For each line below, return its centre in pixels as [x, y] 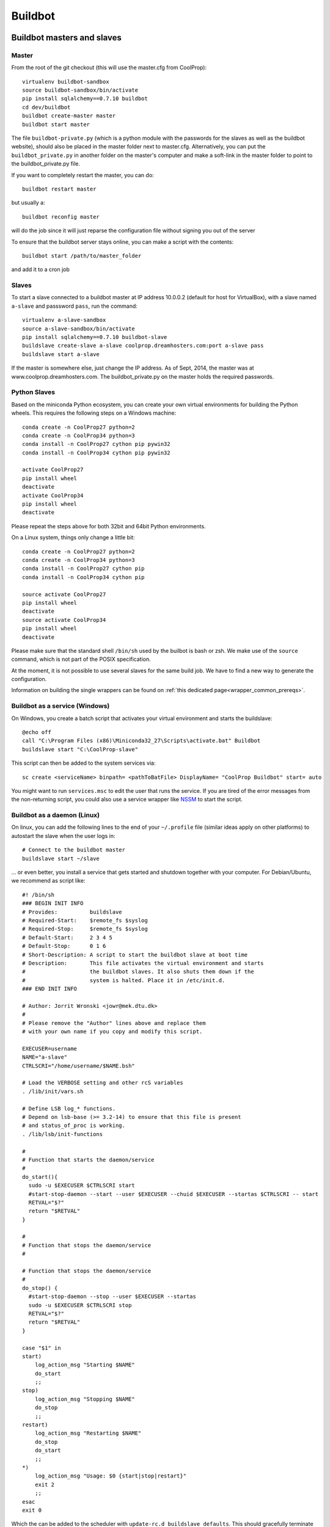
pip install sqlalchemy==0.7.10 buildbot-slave [95, 337]
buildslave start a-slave [61, 354]
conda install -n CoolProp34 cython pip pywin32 [96, 453]
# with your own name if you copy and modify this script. [112, 1032]
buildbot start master [56, 124]
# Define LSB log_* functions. [69, 1108]
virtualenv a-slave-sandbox [64, 320]
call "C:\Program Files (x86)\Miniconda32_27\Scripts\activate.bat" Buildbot [141, 741]
